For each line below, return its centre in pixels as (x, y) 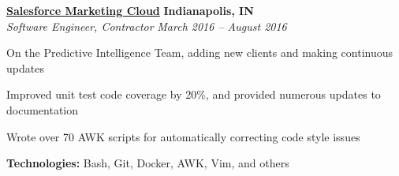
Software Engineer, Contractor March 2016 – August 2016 (147, 26)
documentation (43, 109)
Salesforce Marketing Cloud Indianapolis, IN (130, 10)
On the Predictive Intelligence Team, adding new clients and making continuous (199, 52)
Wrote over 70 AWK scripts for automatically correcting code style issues (183, 136)
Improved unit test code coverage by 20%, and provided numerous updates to (194, 94)
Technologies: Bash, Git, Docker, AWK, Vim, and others (148, 163)
